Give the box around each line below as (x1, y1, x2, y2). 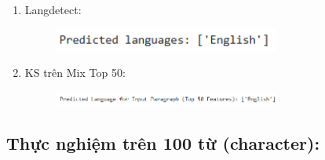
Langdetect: (24, 2, 82, 17)
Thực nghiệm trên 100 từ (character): (6, 131, 320, 155)
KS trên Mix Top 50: (24, 64, 126, 81)
